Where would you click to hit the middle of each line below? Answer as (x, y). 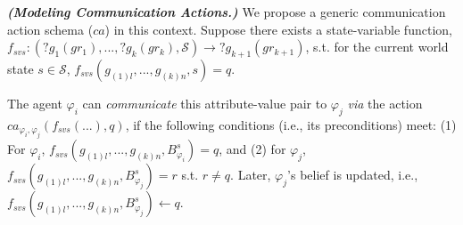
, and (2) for (252, 149)
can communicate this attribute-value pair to (205, 103)
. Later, (251, 175)
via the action (385, 103)
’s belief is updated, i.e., (353, 175)
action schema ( (50, 29)
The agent (35, 103)
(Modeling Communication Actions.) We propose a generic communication (227, 12)
